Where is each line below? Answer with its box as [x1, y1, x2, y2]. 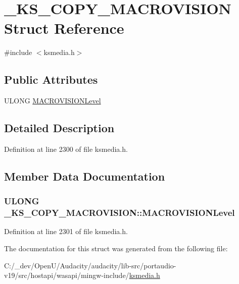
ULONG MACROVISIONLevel [4, 95, 101, 106]
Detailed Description [4, 120, 115, 136]
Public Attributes [4, 72, 98, 87]
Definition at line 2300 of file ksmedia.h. [4, 143, 128, 154]
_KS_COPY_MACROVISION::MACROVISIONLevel [4, 206, 235, 219]
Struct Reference [4, 18, 124, 38]
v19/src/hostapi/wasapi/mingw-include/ [4, 270, 129, 280]
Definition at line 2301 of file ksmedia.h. [4, 226, 128, 237]
